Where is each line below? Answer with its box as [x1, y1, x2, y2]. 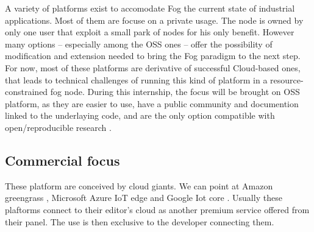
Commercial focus [5, 150, 120, 169]
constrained [5, 85, 48, 98]
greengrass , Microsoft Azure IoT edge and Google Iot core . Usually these [5, 191, 282, 204]
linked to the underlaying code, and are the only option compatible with [5, 109, 275, 122]
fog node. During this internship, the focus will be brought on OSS [50, 85, 300, 98]
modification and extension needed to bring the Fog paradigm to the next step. [5, 49, 301, 62]
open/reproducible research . [5, 121, 112, 133]
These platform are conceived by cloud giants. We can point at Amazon [5, 179, 273, 192]
